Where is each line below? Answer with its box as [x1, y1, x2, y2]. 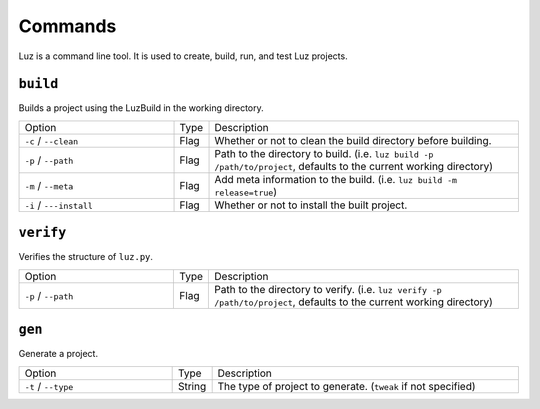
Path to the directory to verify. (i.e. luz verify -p [214, 282, 442, 296]
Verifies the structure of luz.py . [18, 251, 154, 263]
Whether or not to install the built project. [214, 198, 408, 212]
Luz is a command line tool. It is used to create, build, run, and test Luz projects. [18, 50, 349, 62]
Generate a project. [18, 348, 99, 360]
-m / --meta [24, 178, 74, 192]
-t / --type [24, 379, 74, 393]
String [177, 379, 207, 393]
